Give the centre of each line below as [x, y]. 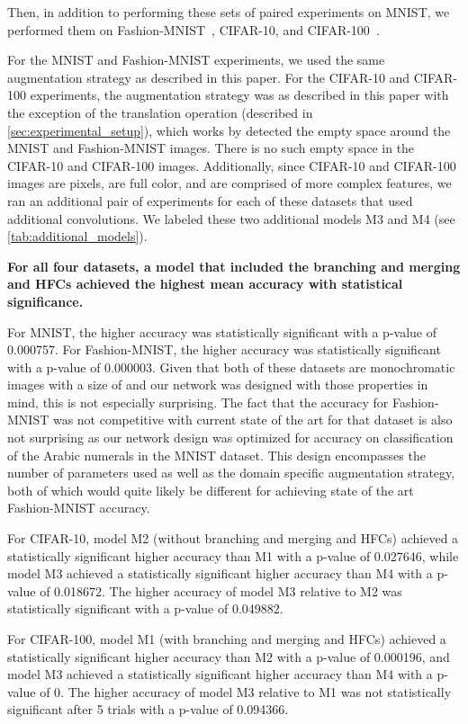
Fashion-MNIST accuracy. [79, 508]
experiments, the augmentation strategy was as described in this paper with [239, 95]
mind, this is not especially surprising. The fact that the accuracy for [198, 402]
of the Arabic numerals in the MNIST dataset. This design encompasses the [216, 455]
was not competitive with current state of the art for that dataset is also [252, 420]
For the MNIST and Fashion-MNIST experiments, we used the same [196, 60]
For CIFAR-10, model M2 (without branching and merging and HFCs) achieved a [233, 538]
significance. [45, 301]
